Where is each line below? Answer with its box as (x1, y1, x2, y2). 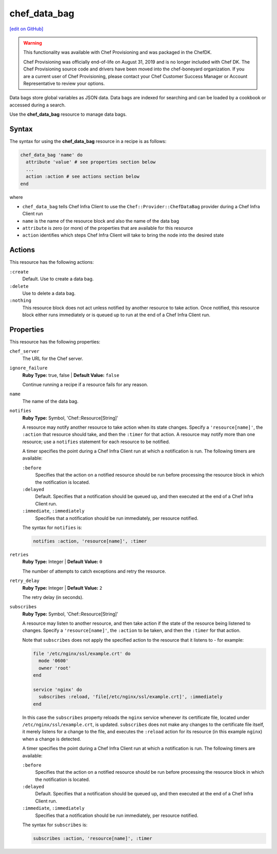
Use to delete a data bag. (22, 290, 76, 296)
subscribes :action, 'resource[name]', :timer (33, 835, 152, 842)
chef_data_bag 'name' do (20, 152, 83, 158)
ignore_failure (9, 365, 48, 371)
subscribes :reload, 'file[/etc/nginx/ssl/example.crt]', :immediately (38, 694, 223, 700)
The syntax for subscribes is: (22, 822, 88, 828)
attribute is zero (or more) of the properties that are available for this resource (22, 225, 193, 231)
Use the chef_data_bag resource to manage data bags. (9, 111, 127, 118)
